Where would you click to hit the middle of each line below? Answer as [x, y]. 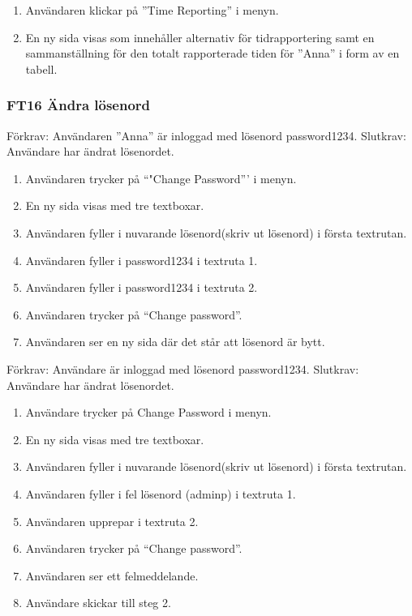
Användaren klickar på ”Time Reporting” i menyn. [152, 10]
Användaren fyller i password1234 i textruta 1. [142, 260]
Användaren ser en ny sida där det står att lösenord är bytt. [175, 342]
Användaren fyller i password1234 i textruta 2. [142, 287]
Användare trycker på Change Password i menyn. [148, 412]
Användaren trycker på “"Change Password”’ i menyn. [161, 178]
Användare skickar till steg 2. [98, 603]
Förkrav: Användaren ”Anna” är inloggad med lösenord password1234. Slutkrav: [206, 135]
